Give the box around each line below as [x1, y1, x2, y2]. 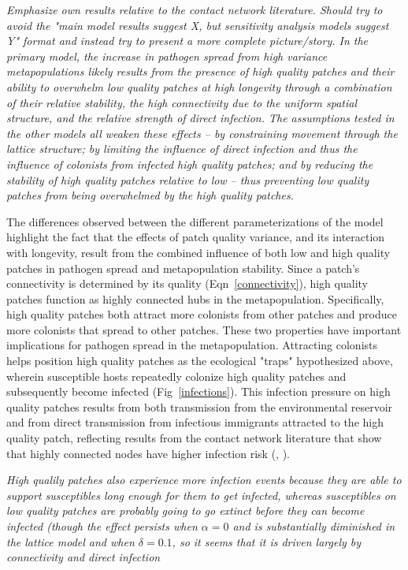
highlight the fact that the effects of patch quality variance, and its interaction [6, 229, 385, 245]
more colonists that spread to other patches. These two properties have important [6, 321, 402, 337]
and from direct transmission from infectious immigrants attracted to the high [6, 414, 384, 430]
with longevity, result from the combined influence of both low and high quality [6, 244, 391, 260]
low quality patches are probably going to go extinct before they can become [6, 502, 365, 519]
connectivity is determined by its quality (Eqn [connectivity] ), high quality [6, 275, 368, 292]
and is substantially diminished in [232, 518, 395, 534]
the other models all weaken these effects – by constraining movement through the [6, 125, 398, 141]
